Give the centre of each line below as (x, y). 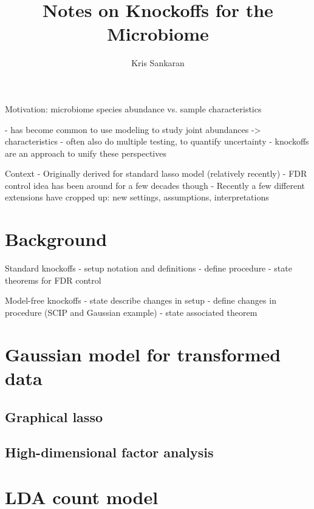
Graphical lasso (54, 416)
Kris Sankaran (158, 63)
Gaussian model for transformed (143, 354)
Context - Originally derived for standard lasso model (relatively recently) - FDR (156, 173)
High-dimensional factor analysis (109, 452)
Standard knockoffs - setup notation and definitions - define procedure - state (148, 268)
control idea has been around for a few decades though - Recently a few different (155, 185)
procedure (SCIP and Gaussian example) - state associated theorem (131, 312)
